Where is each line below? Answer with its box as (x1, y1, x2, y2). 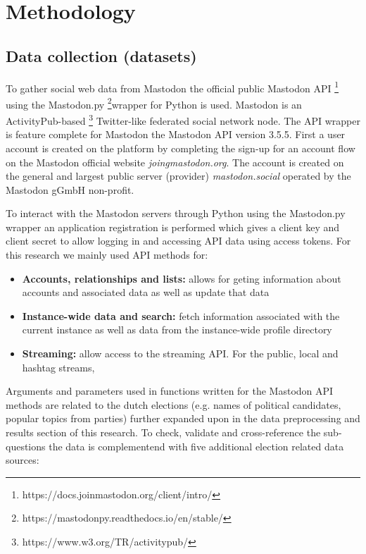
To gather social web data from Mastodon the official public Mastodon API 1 (6, 78, 339, 95)
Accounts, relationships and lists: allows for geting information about (22, 271, 341, 285)
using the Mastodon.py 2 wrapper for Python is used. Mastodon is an (6, 94, 302, 111)
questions (6, 438, 46, 453)
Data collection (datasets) (6, 44, 197, 66)
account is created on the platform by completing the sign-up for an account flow (6, 140, 355, 155)
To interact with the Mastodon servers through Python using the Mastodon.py (6, 206, 346, 221)
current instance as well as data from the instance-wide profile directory (22, 322, 332, 337)
